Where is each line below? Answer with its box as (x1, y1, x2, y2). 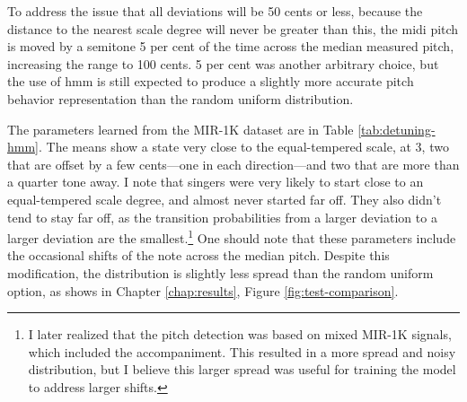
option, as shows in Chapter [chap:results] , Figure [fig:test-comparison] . (7, 281, 399, 300)
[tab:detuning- (357, 119, 436, 138)
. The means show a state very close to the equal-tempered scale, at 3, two (39, 137, 449, 156)
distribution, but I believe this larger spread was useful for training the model (28, 360, 456, 379)
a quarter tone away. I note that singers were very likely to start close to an (7, 172, 424, 191)
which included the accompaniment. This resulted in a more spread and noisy (28, 342, 456, 361)
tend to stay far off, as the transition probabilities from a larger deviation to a (7, 207, 437, 226)
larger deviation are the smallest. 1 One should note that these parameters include (7, 226, 456, 247)
